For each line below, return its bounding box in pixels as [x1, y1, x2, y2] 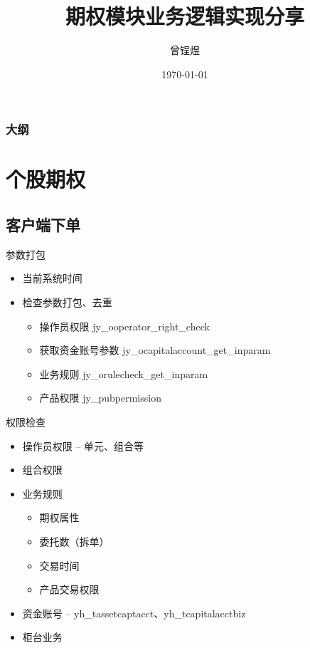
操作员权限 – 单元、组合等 [22, 438, 144, 453]
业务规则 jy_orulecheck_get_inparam [39, 366, 208, 381]
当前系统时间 [22, 271, 82, 286]
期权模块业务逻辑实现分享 [65, 1, 304, 31]
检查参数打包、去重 [22, 295, 112, 309]
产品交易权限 [39, 582, 100, 597]
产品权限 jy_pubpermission [39, 390, 161, 405]
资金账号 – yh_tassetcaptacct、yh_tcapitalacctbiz [22, 605, 246, 620]
